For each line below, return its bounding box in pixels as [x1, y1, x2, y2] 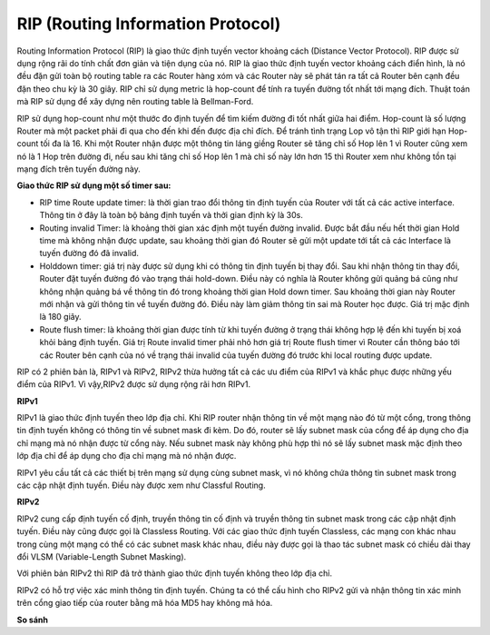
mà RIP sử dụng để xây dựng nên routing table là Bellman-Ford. [16, 96, 254, 107]
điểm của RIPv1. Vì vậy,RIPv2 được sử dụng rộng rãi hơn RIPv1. [16, 379, 251, 390]
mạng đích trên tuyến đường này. [16, 164, 141, 174]
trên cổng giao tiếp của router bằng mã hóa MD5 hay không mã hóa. [16, 598, 273, 609]
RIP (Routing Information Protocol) [16, 14, 281, 34]
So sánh [16, 614, 49, 625]
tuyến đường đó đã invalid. [39, 248, 140, 259]
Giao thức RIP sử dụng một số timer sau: [16, 180, 171, 191]
